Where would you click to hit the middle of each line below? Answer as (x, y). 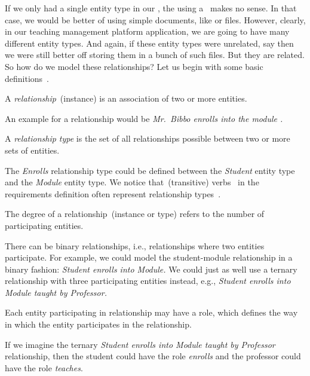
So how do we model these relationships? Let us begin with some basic (134, 66)
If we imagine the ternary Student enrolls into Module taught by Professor (140, 344)
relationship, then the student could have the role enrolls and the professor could (153, 356)
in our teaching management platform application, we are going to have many (147, 31)
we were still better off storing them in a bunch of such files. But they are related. (155, 55)
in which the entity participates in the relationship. (98, 324)
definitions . (27, 78)
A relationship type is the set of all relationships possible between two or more (148, 138)
